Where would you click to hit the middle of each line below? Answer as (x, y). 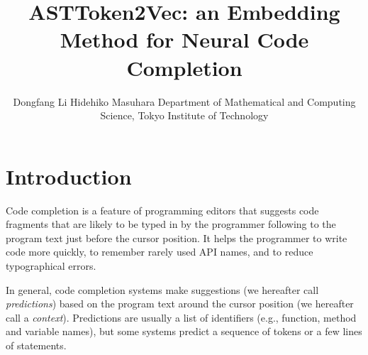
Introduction (69, 176)
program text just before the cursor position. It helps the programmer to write (177, 237)
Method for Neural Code (184, 39)
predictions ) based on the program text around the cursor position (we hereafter (180, 304)
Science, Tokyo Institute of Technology (184, 115)
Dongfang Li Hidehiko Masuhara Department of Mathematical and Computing (184, 101)
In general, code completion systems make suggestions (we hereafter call (162, 289)
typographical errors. (51, 266)
